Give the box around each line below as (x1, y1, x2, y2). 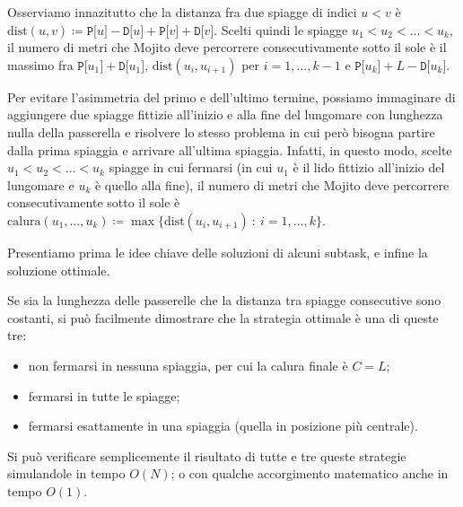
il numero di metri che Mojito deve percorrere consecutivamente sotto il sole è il (7, 38, 447, 57)
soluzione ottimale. (7, 260, 110, 279)
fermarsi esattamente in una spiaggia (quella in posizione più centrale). (28, 416, 418, 435)
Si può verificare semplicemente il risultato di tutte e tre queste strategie (7, 446, 406, 465)
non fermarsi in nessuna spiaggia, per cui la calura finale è (28, 355, 348, 374)
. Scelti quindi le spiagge (214, 20, 348, 39)
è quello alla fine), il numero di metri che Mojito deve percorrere (94, 175, 450, 194)
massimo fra (7, 55, 74, 74)
